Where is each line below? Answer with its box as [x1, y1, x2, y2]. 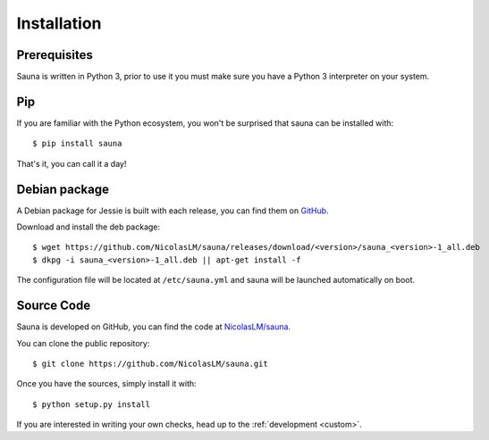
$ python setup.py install [32, 399, 151, 410]
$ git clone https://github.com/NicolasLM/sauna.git [32, 358, 268, 369]
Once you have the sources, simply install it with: [16, 378, 197, 389]
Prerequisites [16, 47, 93, 62]
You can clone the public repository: [16, 337, 150, 348]
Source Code [16, 298, 91, 313]
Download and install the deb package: [16, 221, 161, 232]
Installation [16, 13, 102, 33]
